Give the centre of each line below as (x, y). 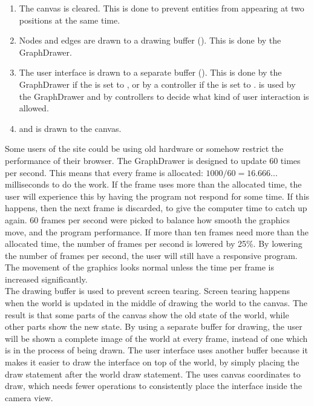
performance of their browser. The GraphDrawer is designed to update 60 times (153, 160)
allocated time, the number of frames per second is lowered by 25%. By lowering (154, 244)
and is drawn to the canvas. (70, 128)
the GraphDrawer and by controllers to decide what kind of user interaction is (164, 96)
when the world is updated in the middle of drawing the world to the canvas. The (156, 303)
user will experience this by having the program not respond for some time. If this (157, 196)
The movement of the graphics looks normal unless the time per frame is (139, 267)
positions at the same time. (70, 20)
